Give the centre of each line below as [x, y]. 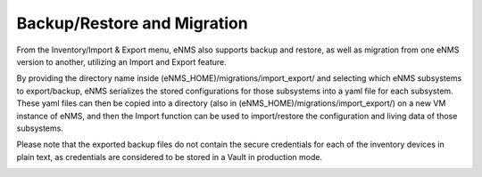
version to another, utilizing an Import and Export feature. [121, 61]
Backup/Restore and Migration [133, 23]
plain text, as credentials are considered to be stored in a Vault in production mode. [170, 157]
